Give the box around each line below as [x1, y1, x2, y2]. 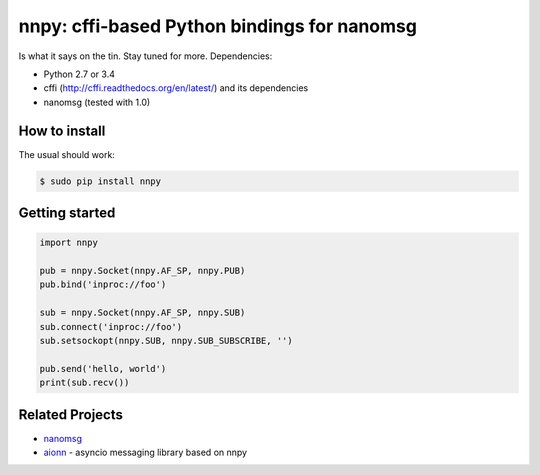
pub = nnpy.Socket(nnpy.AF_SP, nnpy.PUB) [39, 265, 246, 276]
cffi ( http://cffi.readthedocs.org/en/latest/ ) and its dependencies [43, 82, 309, 94]
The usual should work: [18, 148, 115, 160]
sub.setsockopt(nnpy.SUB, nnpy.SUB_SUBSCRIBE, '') [39, 335, 294, 346]
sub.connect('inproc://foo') [39, 321, 183, 332]
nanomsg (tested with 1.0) [43, 96, 151, 108]
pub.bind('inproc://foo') [39, 279, 167, 290]
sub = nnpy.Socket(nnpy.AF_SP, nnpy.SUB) [39, 307, 246, 319]
